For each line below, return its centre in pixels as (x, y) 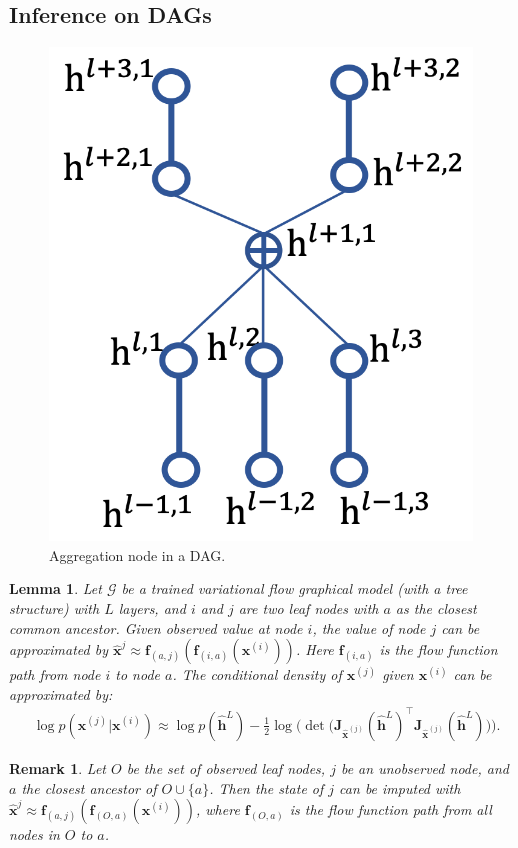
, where (217, 809)
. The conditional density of (257, 674)
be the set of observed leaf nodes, (226, 767)
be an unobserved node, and (424, 767)
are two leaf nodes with (308, 608)
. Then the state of (266, 787)
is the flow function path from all (390, 809)
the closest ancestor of (89, 787)
